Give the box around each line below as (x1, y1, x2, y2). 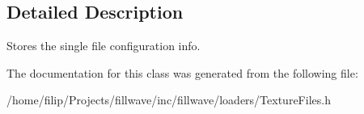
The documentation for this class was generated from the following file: (6, 64, 358, 81)
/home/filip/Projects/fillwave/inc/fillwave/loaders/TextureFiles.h (6, 91, 331, 108)
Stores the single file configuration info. (6, 37, 201, 54)
